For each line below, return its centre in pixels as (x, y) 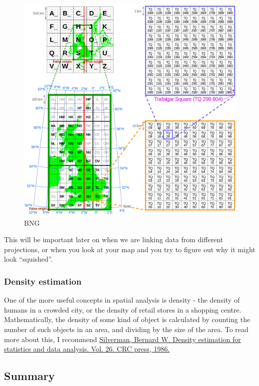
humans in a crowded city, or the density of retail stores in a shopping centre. (123, 309)
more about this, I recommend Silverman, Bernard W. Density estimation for (122, 339)
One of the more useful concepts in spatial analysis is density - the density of (122, 300)
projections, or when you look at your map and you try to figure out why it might (130, 249)
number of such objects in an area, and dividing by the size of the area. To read (126, 329)
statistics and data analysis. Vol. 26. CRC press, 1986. (87, 349)
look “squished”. (28, 259)
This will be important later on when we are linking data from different (114, 239)
